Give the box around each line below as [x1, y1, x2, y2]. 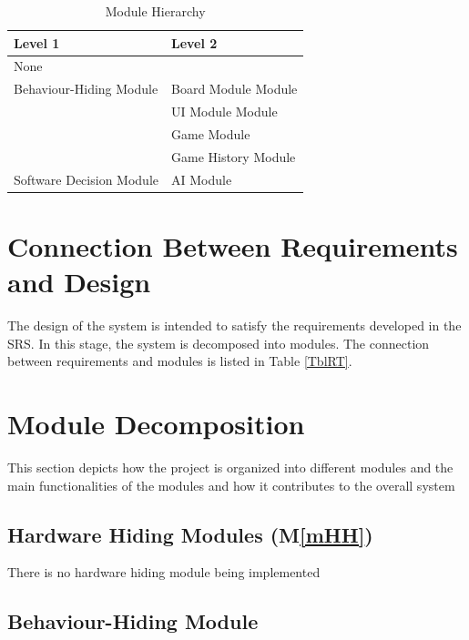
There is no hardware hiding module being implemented [7, 563, 321, 582]
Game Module [170, 124, 250, 143]
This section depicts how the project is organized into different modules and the [7, 457, 454, 476]
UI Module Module [170, 102, 278, 121]
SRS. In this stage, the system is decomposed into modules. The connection [7, 333, 430, 352]
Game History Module [170, 147, 296, 166]
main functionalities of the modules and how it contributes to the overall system [7, 475, 455, 494]
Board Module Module [170, 79, 298, 98]
